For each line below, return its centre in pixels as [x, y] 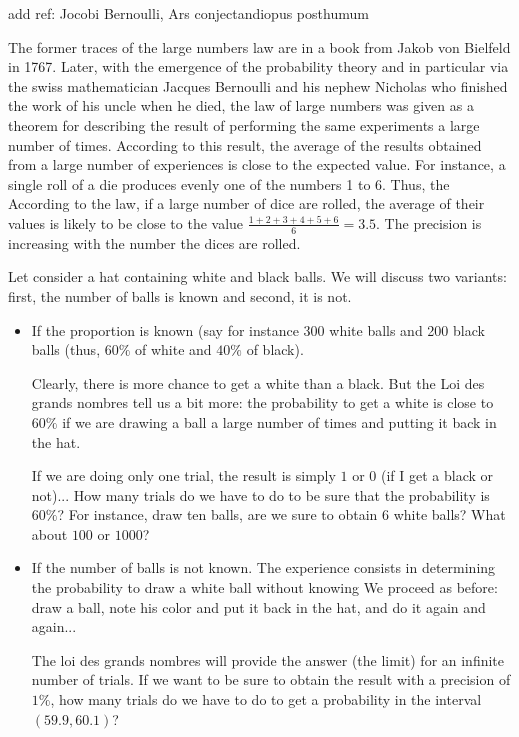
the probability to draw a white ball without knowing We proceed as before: [264, 587]
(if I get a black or [437, 475]
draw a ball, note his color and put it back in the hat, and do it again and [258, 606]
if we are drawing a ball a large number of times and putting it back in [279, 421]
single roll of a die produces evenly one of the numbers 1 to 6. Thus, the [229, 183]
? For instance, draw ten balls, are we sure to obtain [217, 514]
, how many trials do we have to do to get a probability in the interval [266, 699]
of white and [173, 349]
